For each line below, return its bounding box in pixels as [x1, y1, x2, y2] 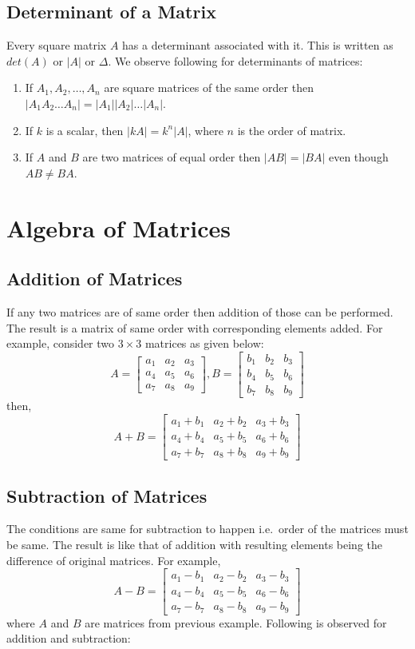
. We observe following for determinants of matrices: [108, 52, 363, 69]
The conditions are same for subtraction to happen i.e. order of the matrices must [6, 520, 409, 537]
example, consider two [6, 335, 115, 352]
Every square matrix [6, 37, 107, 54]
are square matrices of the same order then [104, 79, 314, 96]
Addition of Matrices [6, 266, 183, 291]
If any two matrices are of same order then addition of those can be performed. [6, 303, 393, 320]
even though [328, 149, 389, 165]
